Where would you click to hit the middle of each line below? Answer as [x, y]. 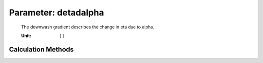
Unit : [26, 36]
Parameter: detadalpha [56, 13]
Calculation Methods [41, 49]
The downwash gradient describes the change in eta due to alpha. [88, 27]
